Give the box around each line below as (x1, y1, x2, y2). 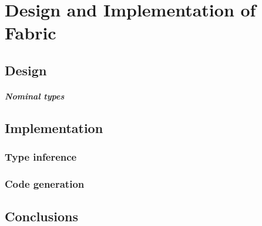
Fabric (5, 21, 56, 45)
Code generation (5, 177, 85, 191)
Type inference (5, 149, 77, 164)
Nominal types (5, 89, 65, 102)
